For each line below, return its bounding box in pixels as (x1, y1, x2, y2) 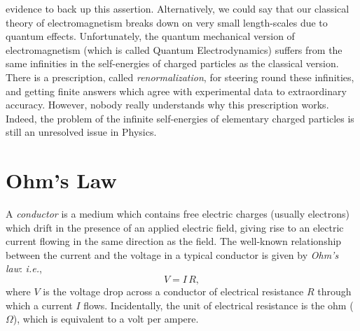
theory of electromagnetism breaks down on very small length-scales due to (6, 15, 328, 29)
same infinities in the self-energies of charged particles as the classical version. (6, 56, 339, 71)
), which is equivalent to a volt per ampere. (13, 311, 199, 326)
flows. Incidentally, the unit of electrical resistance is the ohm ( (83, 297, 354, 312)
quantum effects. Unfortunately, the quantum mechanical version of (6, 29, 295, 43)
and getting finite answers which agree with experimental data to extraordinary (6, 83, 347, 98)
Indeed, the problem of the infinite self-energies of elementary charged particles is (6, 111, 354, 125)
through (317, 284, 352, 299)
